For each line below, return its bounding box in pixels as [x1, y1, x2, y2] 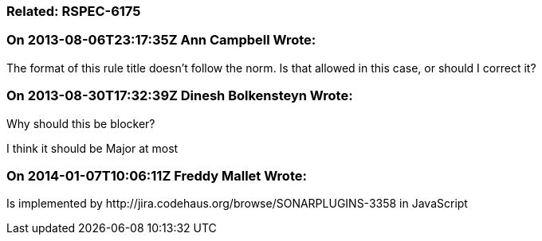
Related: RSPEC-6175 [6, 3, 141, 19]
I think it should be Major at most [6, 141, 179, 155]
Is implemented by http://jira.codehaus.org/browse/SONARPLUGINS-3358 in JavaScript [6, 196, 468, 211]
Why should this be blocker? [6, 116, 155, 130]
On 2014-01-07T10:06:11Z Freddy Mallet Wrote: [6, 167, 307, 184]
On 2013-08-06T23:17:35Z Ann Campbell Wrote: [6, 32, 316, 49]
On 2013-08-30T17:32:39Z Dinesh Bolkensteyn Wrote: [6, 87, 353, 104]
